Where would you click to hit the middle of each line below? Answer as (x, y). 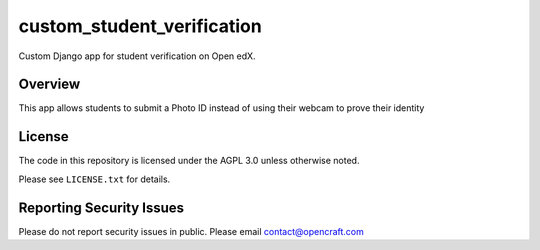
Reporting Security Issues (101, 207)
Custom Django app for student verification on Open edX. (137, 56)
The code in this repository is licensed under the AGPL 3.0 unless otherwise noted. (189, 161)
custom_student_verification (140, 26)
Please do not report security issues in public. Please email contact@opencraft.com (191, 231)
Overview (49, 84)
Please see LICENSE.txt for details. (94, 179)
